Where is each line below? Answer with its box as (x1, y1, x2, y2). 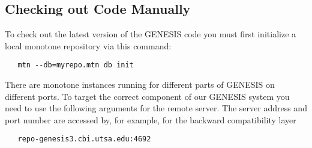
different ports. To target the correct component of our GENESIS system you (5, 90, 290, 102)
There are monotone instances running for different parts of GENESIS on (5, 78, 275, 91)
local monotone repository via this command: (5, 39, 172, 52)
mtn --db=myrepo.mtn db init (17, 61, 134, 70)
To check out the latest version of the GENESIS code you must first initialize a (5, 28, 296, 40)
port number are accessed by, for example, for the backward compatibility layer (5, 113, 296, 126)
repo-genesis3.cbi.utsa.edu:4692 (17, 135, 151, 144)
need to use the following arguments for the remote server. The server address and (5, 102, 307, 114)
